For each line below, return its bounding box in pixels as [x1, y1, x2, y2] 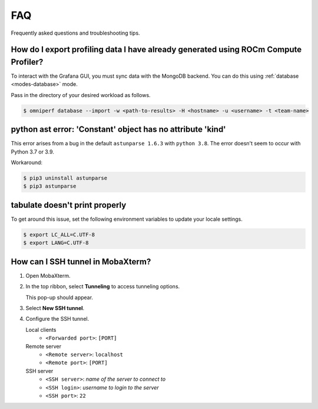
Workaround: [11, 159, 43, 166]
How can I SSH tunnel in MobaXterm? [11, 257, 151, 267]
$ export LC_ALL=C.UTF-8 [23, 231, 95, 238]
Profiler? [11, 56, 44, 67]
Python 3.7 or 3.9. [11, 148, 54, 155]
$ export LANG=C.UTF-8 [23, 240, 89, 247]
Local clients [25, 326, 57, 333]
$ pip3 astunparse [23, 183, 77, 189]
